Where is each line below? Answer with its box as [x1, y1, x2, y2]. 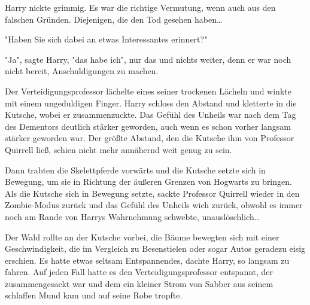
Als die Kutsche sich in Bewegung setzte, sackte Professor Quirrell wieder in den [5, 187, 300, 199]
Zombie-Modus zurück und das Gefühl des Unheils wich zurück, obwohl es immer [5, 199, 303, 211]
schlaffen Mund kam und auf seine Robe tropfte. [5, 289, 183, 301]
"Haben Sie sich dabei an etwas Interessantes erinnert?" [5, 33, 208, 45]
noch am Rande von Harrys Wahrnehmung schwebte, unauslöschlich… [5, 210, 260, 222]
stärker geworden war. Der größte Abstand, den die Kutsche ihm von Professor [5, 132, 294, 144]
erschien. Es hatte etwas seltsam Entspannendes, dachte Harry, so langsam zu [5, 254, 290, 266]
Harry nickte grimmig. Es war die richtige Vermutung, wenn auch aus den [5, 1, 276, 13]
